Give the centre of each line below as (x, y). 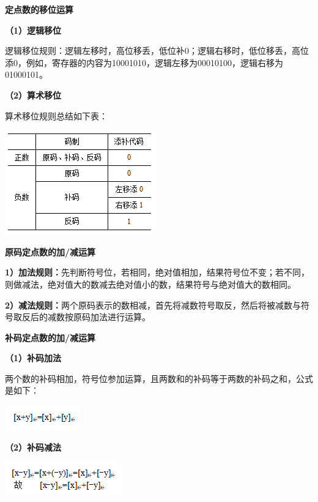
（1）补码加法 (33, 358)
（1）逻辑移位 (33, 30)
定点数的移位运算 (39, 9)
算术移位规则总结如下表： (56, 115)
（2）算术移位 (33, 95)
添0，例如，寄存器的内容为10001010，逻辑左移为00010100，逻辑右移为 (144, 62)
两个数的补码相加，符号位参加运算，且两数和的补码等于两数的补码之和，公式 (159, 378)
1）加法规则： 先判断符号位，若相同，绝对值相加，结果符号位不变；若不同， (157, 272)
